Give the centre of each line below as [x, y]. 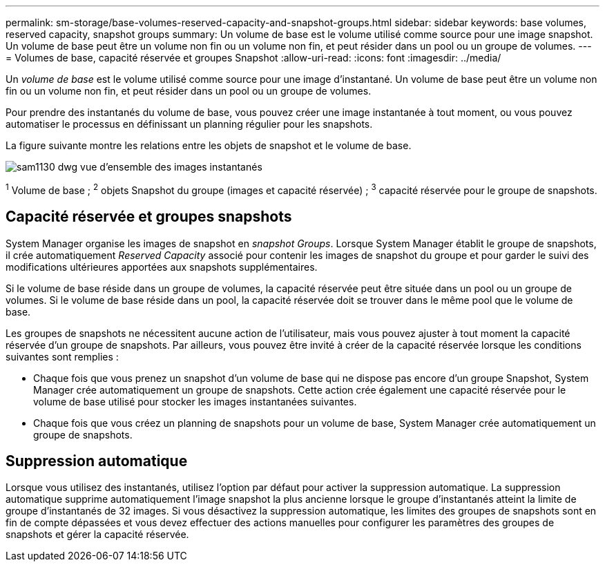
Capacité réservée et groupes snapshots [149, 217]
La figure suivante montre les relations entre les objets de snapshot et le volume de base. [209, 145]
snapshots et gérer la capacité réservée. [97, 535]
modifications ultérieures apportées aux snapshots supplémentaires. [162, 267]
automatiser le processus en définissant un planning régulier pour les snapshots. [189, 124]
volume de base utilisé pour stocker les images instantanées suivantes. [195, 401]
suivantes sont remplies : [62, 356]
